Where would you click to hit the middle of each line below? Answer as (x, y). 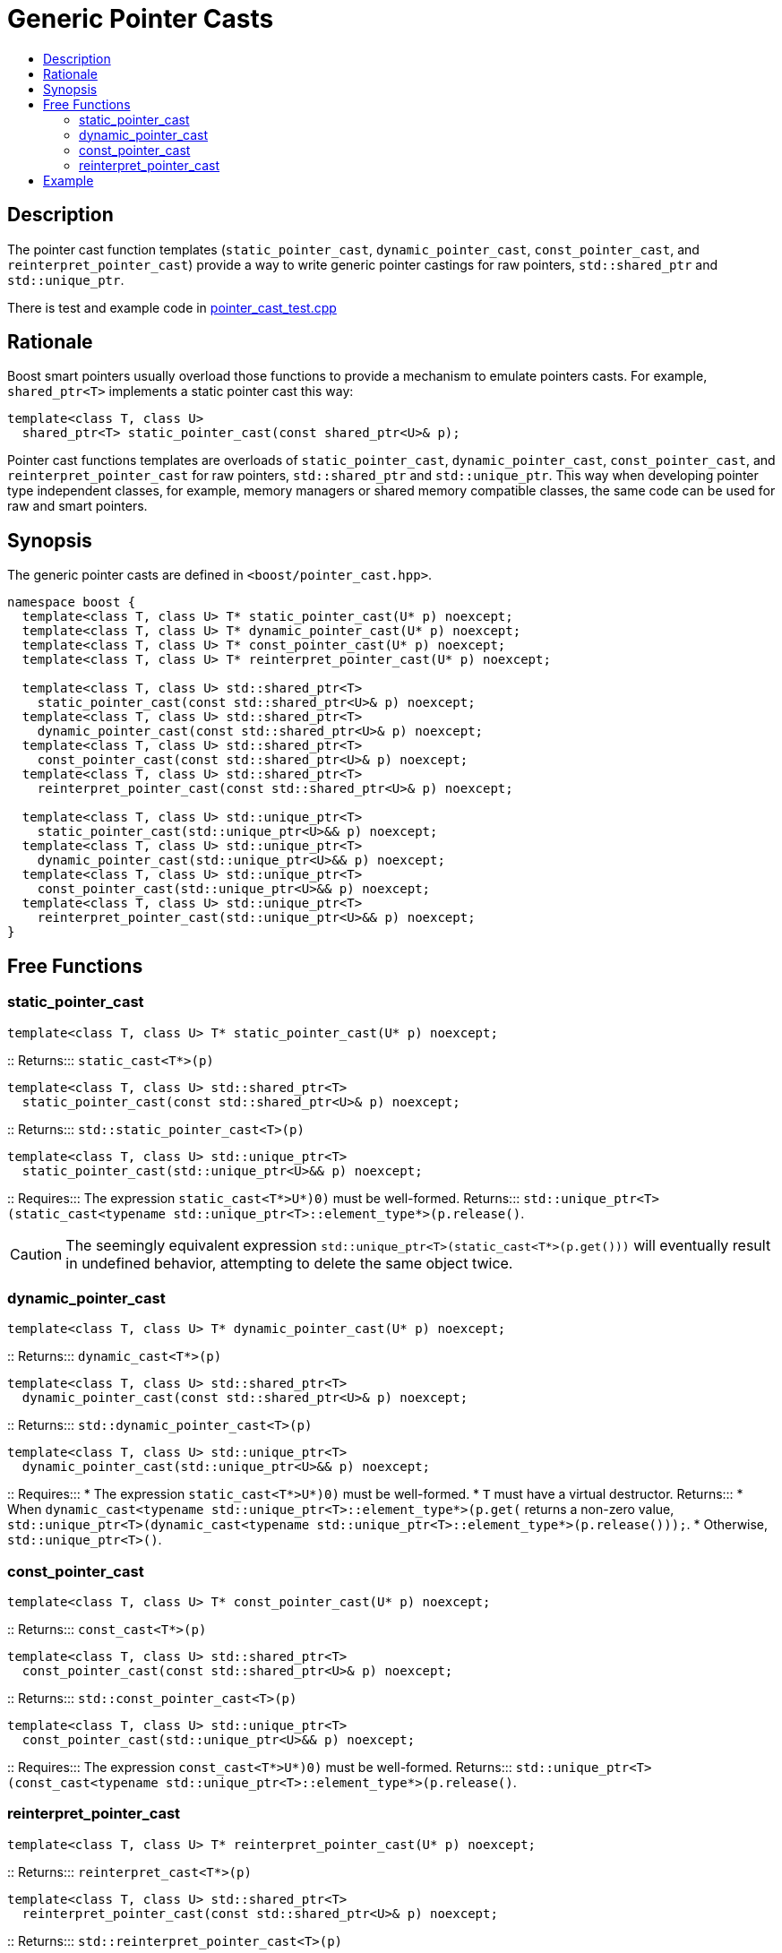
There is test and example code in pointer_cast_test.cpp (172, 307)
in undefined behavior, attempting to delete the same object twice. (289, 1263)
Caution (36, 1254)
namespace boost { (72, 602)
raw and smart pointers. (77, 506)
